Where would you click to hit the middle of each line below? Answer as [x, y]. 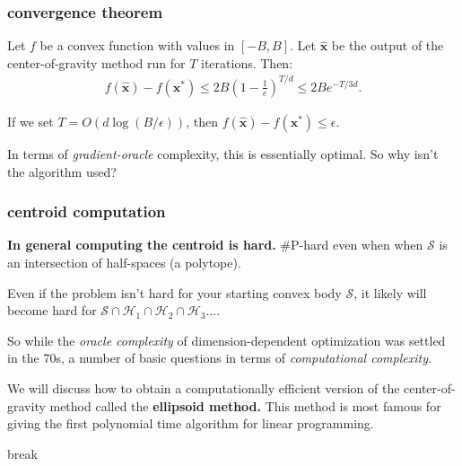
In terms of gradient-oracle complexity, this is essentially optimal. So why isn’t [223, 153]
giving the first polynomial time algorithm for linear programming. [191, 423]
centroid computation [87, 211]
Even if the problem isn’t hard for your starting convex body [174, 292]
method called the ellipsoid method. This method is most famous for [245, 405]
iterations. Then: [247, 62]
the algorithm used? [62, 171]
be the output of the [388, 45]
